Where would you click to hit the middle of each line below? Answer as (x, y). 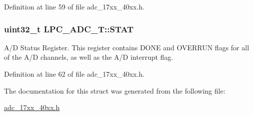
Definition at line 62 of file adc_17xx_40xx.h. (74, 74)
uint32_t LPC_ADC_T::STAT (69, 29)
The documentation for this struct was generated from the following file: (115, 90)
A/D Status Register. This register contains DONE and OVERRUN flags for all (127, 47)
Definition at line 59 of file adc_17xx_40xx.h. (74, 6)
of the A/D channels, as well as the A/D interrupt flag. (89, 57)
